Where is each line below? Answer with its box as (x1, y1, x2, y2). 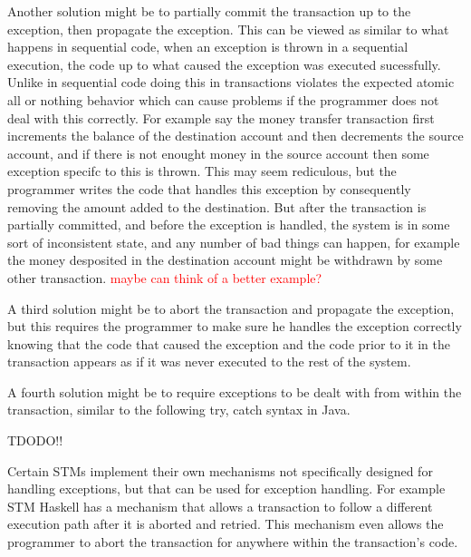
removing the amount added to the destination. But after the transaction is (7, 197, 427, 216)
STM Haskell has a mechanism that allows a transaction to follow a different (7, 496, 433, 515)
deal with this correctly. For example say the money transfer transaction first (7, 108, 435, 127)
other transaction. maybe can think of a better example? (7, 268, 322, 287)
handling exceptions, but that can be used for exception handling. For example (7, 479, 446, 498)
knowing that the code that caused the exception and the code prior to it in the (7, 334, 450, 353)
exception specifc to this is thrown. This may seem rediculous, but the (7, 161, 397, 181)
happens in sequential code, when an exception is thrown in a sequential (7, 37, 409, 56)
